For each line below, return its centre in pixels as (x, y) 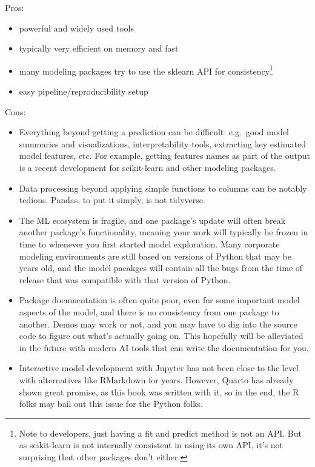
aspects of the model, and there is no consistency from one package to (149, 311)
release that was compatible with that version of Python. (125, 279)
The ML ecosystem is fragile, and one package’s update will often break (152, 220)
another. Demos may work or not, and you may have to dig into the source (158, 324)
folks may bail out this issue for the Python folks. (111, 404)
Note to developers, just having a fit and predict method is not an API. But (161, 433)
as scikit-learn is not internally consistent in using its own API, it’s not (151, 445)
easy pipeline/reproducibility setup (84, 91)
